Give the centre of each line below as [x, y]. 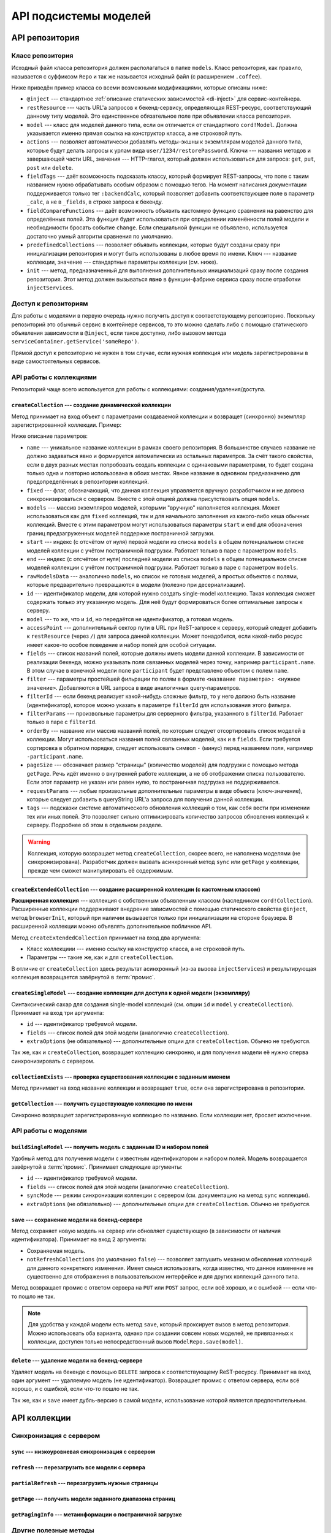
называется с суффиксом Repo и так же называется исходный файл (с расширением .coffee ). [136, 76]
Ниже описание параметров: [50, 436]
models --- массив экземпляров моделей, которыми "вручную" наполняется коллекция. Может [153, 507]
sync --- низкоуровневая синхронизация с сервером [83, 1452]
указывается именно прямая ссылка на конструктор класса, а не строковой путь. [135, 133]
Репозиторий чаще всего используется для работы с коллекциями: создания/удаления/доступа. [139, 389]
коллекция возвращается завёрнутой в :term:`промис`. [83, 977]
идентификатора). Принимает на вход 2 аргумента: [79, 1239]
